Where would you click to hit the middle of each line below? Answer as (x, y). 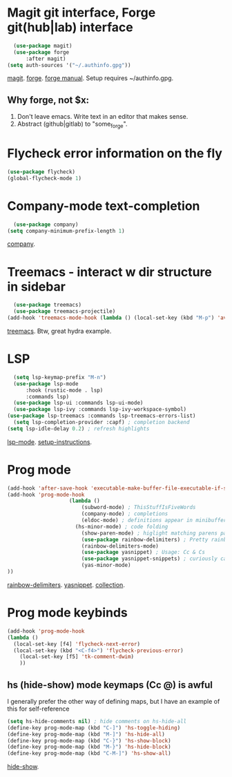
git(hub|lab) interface (70, 27)
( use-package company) (46, 224)
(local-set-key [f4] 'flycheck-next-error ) (77, 644)
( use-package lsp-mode (46, 384)
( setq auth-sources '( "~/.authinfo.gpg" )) (69, 65)
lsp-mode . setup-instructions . (49, 442)
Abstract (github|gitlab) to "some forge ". (72, 125)
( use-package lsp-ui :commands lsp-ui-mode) (78, 403)
